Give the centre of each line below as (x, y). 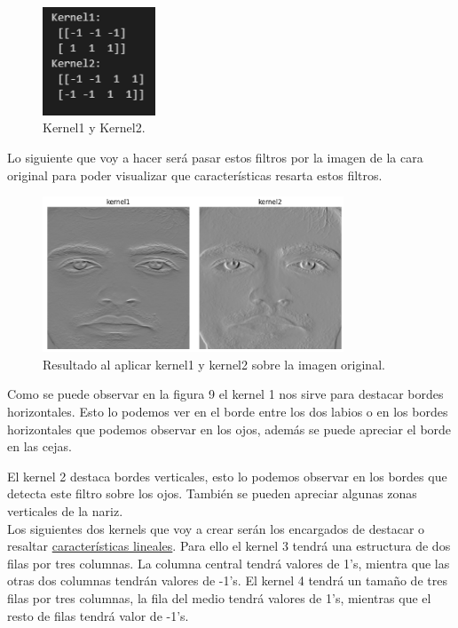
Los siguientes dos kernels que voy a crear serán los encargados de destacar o (216, 528)
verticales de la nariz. (65, 510)
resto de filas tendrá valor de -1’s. (98, 615)
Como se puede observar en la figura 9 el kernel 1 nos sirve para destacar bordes (225, 394)
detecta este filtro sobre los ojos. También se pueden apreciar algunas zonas (212, 493)
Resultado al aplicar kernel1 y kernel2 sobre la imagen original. (214, 364)
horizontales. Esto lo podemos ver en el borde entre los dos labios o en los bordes (228, 411)
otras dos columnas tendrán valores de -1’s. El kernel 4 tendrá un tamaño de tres (227, 580)
